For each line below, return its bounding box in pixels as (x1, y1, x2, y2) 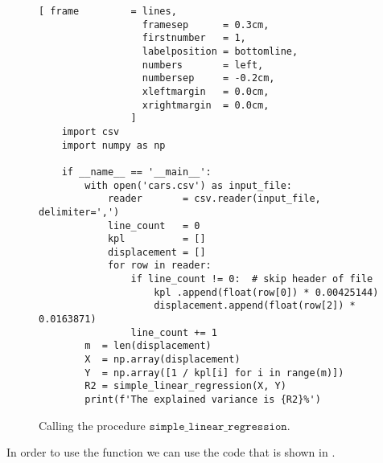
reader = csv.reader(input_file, (107, 193, 321, 205)
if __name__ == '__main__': (61, 166, 212, 178)
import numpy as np (61, 139, 166, 151)
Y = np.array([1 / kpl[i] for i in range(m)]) (84, 367, 344, 379)
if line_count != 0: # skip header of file (130, 273, 373, 285)
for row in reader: (107, 260, 212, 272)
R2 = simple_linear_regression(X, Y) (84, 380, 286, 392)
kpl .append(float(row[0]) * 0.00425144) (154, 286, 379, 298)
